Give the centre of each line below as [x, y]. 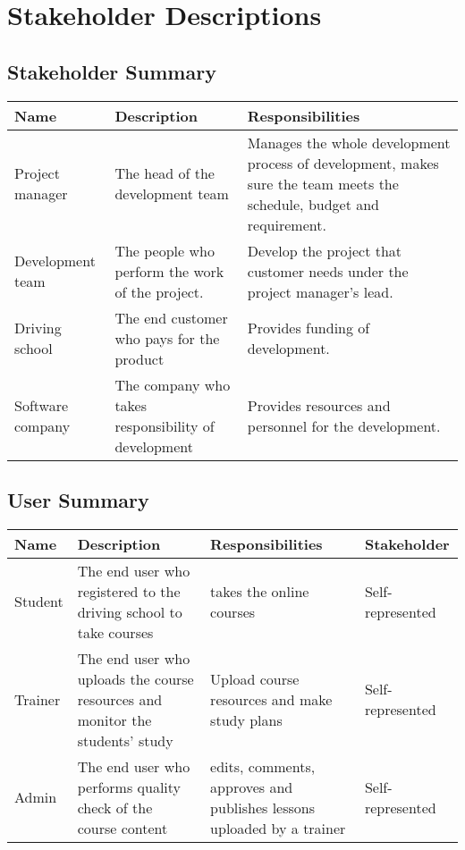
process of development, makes [343, 163]
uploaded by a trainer [278, 828]
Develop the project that [325, 250]
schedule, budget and [313, 204]
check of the [115, 807]
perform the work [169, 271]
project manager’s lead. [320, 291]
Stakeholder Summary [112, 71]
